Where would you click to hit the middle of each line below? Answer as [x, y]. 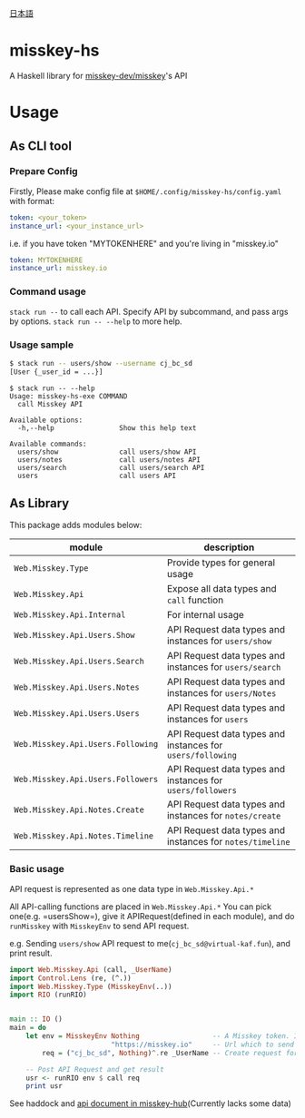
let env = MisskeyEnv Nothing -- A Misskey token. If [164, 1036]
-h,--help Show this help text [107, 428]
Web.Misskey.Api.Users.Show [74, 635]
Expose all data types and [221, 589]
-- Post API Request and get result [95, 1069]
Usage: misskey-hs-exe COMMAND [69, 396]
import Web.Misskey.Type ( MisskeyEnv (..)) [91, 986]
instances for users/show [219, 641]
